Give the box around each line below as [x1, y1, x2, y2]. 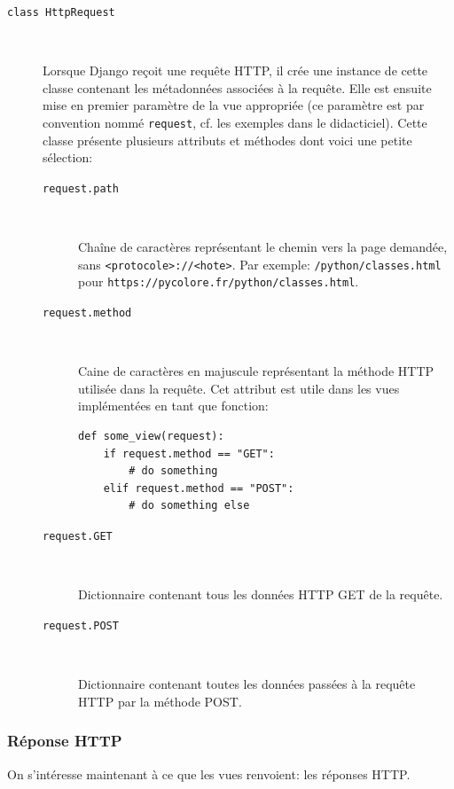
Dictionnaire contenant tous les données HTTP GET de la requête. [78, 585, 443, 604]
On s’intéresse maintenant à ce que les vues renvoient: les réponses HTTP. [7, 764, 411, 783]
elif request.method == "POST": [103, 481, 294, 495]
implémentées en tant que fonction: [78, 396, 269, 415]
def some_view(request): [78, 430, 224, 443]
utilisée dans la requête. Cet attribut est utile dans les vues [78, 379, 400, 397]
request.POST [43, 619, 119, 632]
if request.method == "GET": [103, 447, 275, 460]
